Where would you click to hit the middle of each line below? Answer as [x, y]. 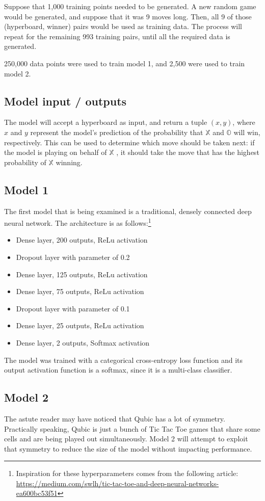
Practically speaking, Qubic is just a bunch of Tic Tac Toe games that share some [132, 428]
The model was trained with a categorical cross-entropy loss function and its [124, 360]
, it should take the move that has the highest [188, 152]
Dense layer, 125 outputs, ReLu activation [82, 274]
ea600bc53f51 [37, 493]
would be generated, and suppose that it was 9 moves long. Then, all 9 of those [128, 16]
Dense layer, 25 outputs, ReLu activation [80, 325]
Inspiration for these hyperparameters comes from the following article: [127, 473]
